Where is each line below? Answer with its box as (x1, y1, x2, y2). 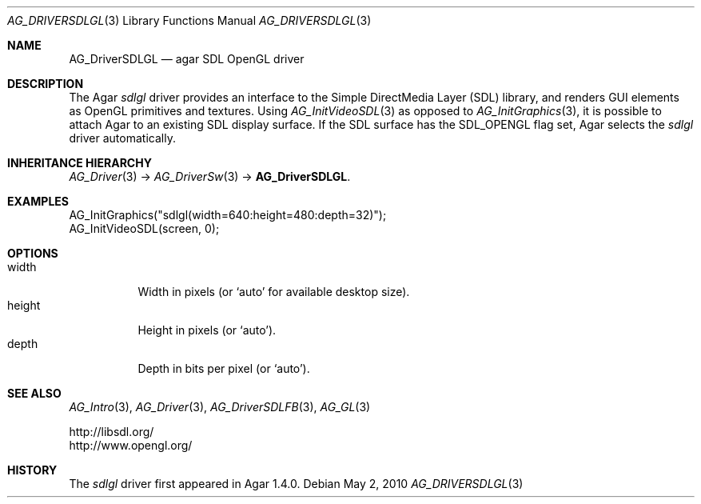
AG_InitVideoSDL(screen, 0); (69, 222, 220, 235)
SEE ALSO (7, 386, 62, 400)
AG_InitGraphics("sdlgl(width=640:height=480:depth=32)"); (69, 208, 387, 222)
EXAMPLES (7, 194, 69, 208)
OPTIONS (7, 246, 58, 260)
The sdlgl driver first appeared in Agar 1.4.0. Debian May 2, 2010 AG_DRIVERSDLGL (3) (69, 477, 524, 490)
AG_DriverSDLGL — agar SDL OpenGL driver (69, 52, 305, 66)
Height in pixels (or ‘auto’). (137, 323, 277, 337)
